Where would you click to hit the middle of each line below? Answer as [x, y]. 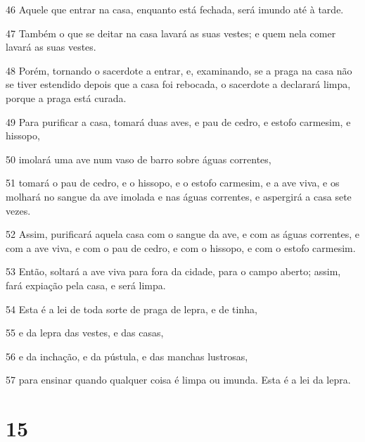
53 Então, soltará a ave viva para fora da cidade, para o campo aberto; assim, [173, 271]
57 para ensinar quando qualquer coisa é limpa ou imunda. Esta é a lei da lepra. [178, 380]
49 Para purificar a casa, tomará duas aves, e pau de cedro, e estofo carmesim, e [178, 121]
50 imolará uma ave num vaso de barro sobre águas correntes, [139, 159]
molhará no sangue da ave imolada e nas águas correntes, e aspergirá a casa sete [179, 196]
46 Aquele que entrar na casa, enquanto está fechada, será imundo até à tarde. [175, 9]
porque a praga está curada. [66, 97]
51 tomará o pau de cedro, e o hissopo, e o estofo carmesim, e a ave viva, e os [173, 183]
